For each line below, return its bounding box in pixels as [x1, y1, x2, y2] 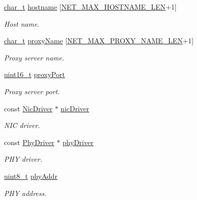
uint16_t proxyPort [4, 69, 65, 80]
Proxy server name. [4, 52, 64, 62]
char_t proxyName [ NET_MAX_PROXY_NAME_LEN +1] [4, 35, 194, 46]
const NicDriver [4, 103, 53, 113]
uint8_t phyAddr [4, 170, 57, 181]
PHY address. [4, 187, 47, 198]
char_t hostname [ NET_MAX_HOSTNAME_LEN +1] [4, 2, 177, 12]
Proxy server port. [4, 86, 60, 96]
